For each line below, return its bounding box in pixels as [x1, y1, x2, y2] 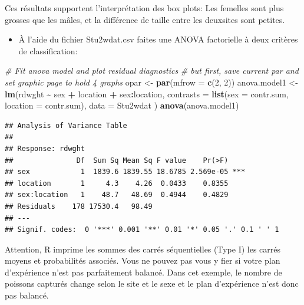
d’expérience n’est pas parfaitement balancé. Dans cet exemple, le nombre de [5, 265, 282, 278]
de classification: [18, 44, 78, 57]
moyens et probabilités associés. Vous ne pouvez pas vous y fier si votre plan [5, 254, 280, 267]
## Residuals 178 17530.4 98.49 [5, 202, 153, 211]
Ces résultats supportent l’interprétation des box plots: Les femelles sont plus [5, 2, 284, 14]
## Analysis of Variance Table [5, 121, 127, 130]
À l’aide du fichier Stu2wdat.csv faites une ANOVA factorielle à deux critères [18, 33, 298, 45]
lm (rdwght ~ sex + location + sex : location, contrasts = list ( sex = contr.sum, [5, 87, 289, 100]
